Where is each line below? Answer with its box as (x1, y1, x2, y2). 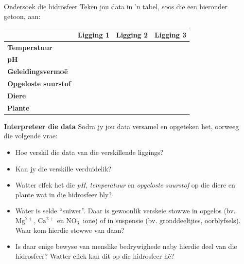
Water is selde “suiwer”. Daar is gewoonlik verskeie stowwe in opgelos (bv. (15, 206, 236, 216)
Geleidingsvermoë (7, 66, 68, 76)
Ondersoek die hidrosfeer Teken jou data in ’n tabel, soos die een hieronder (4, 1, 227, 11)
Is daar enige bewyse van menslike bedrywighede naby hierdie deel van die (15, 241, 237, 251)
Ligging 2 (116, 29, 148, 39)
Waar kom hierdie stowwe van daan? (15, 225, 124, 235)
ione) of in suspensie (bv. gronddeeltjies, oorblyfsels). (83, 215, 241, 225)
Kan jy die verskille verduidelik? (15, 163, 112, 173)
